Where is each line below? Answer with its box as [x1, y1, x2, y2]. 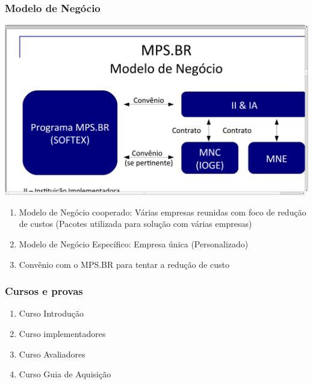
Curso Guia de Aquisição [19, 368, 111, 380]
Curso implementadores [19, 327, 106, 339]
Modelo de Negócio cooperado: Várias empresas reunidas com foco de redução [19, 205, 306, 218]
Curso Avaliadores [19, 347, 85, 360]
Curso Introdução [19, 307, 84, 320]
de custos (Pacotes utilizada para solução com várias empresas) [19, 217, 252, 230]
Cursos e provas [5, 283, 83, 299]
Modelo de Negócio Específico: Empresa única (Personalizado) [19, 238, 249, 250]
